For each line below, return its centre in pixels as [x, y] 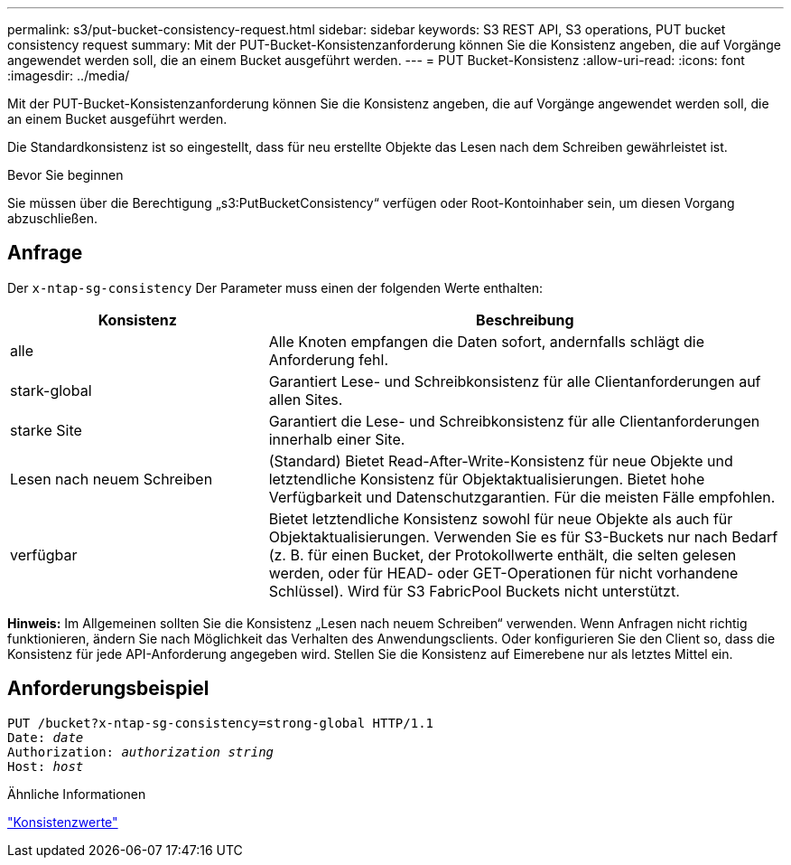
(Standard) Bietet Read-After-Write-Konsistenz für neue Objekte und [501, 461]
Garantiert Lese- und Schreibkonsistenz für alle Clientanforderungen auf [515, 381]
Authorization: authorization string [141, 752]
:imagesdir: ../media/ [69, 75]
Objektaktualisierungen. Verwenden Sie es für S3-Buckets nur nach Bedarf [523, 536]
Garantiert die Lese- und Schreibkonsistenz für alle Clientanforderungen [514, 421]
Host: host [46, 766]
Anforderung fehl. [329, 359]
